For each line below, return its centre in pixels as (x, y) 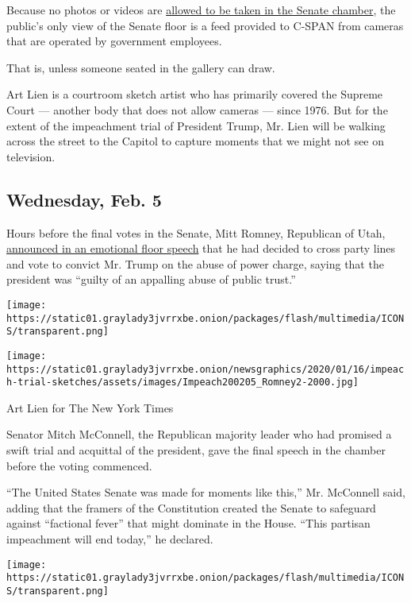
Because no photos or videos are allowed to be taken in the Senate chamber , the (201, 10)
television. (31, 156)
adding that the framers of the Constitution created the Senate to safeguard (191, 507)
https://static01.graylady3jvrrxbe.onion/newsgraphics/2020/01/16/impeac (205, 369)
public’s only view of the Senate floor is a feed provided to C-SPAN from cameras (205, 25)
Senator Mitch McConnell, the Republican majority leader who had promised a (199, 434)
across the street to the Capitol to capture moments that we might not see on (196, 141)
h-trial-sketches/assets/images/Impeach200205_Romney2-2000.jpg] (182, 383)
